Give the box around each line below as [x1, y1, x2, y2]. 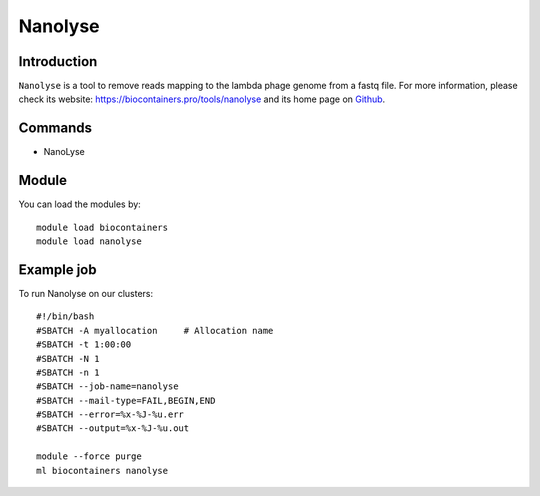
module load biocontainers [36, 221, 169, 233]
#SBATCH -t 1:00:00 [36, 339, 132, 350]
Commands [18, 120, 93, 137]
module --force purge [36, 451, 142, 462]
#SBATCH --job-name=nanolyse [36, 381, 179, 392]
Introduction [18, 53, 98, 70]
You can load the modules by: [18, 198, 142, 210]
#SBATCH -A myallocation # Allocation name [36, 325, 274, 336]
